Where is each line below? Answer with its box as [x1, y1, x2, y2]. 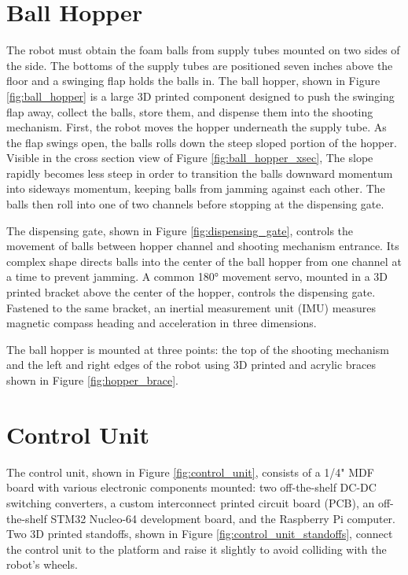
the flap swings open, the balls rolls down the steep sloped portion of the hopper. [6, 134, 397, 150]
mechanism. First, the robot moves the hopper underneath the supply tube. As [6, 119, 387, 135]
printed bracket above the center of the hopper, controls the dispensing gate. [6, 284, 376, 300]
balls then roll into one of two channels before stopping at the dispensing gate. [6, 196, 384, 212]
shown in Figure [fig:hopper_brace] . [6, 372, 179, 388]
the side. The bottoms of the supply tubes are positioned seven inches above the [6, 57, 393, 73]
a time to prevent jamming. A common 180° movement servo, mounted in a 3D [6, 268, 388, 285]
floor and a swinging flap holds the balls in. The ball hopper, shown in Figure [6, 72, 380, 89]
